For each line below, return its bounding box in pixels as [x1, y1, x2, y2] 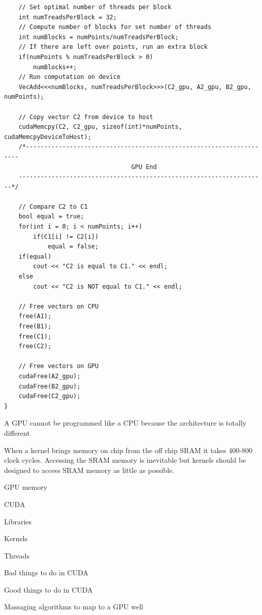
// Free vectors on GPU [18, 362, 99, 370]
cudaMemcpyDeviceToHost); [4, 133, 91, 141]
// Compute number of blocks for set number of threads [18, 23, 212, 31]
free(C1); [18, 332, 52, 340]
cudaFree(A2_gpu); [18, 372, 81, 380]
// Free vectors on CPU [18, 302, 99, 310]
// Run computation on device [18, 73, 121, 81]
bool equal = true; [18, 213, 84, 220]
